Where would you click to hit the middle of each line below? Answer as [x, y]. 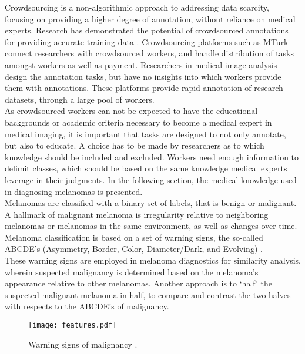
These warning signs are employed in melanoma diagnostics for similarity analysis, [153, 260]
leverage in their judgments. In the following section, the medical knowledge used [151, 179]
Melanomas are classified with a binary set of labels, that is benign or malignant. [151, 203]
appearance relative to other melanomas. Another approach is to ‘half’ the [138, 283]
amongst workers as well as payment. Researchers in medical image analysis [141, 64]
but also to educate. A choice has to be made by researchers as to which [135, 145]
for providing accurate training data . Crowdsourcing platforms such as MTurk [147, 41]
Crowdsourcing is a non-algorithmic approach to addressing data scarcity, [137, 7]
